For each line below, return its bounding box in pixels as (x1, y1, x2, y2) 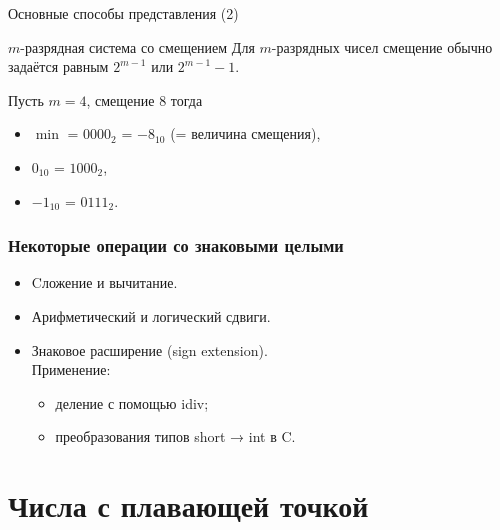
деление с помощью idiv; (55, 392, 209, 413)
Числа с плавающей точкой (8, 485, 369, 526)
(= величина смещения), (170, 123, 321, 144)
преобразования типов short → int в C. (55, 426, 296, 447)
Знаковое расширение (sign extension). (31, 339, 268, 360)
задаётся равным (8, 56, 109, 77)
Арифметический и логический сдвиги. (31, 305, 271, 326)
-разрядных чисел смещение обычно (271, 36, 493, 57)
